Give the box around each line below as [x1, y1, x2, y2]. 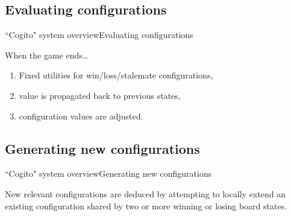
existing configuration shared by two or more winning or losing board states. [5, 199, 287, 212]
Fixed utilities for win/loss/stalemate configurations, [19, 69, 213, 81]
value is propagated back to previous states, [19, 89, 181, 101]
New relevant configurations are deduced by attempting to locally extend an [5, 187, 286, 200]
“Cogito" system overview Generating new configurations [5, 167, 212, 180]
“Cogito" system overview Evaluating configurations [5, 28, 193, 41]
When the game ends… [5, 48, 89, 61]
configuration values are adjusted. [19, 109, 143, 122]
